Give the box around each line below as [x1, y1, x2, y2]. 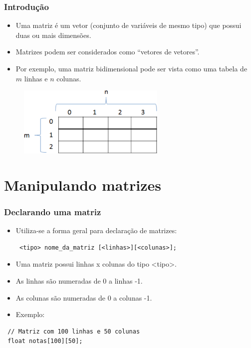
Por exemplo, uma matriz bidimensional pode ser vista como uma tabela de [15, 63, 248, 73]
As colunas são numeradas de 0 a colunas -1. [15, 292, 152, 303]
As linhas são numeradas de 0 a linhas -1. [15, 275, 143, 286]
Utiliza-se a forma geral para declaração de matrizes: [15, 225, 177, 236]
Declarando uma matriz [4, 205, 101, 218]
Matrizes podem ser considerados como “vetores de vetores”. [15, 46, 200, 57]
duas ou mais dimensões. [15, 29, 91, 40]
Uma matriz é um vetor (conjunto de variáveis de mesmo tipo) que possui [15, 20, 242, 30]
